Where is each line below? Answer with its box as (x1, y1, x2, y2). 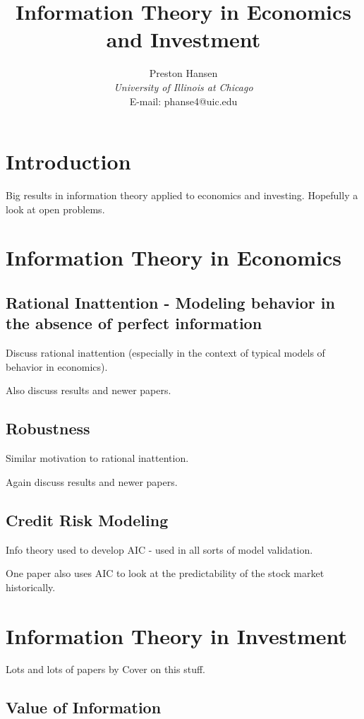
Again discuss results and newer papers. (6, 474, 178, 489)
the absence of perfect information (6, 312, 262, 334)
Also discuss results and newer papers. (6, 383, 171, 398)
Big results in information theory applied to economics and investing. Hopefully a (6, 188, 358, 203)
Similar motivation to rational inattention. (6, 451, 189, 465)
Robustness (6, 417, 90, 439)
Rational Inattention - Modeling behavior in (6, 291, 335, 313)
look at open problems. (6, 201, 105, 216)
